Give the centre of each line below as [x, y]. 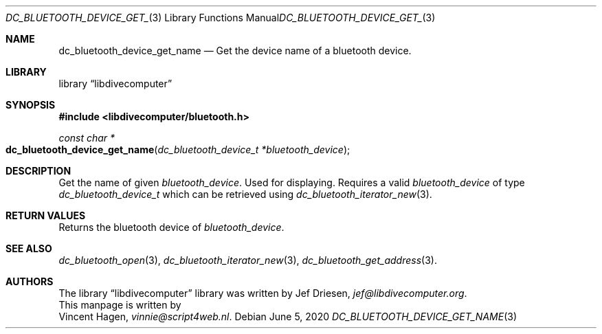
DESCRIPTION [38, 171]
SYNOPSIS [31, 105]
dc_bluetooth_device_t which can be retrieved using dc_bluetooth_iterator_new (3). [245, 194]
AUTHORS [30, 281]
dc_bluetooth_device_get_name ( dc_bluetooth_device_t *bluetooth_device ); [178, 149]
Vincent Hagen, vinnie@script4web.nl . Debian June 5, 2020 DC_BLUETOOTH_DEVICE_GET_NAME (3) [288, 316]
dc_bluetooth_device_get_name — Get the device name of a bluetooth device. [235, 51]
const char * [87, 138]
